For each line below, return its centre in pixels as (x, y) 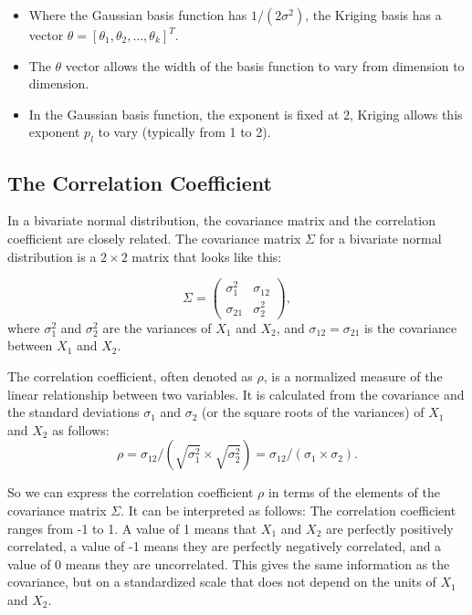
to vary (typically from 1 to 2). (184, 132)
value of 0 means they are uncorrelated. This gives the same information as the (229, 563)
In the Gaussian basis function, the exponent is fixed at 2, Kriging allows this (246, 114)
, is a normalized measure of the (353, 375)
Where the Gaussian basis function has (138, 15)
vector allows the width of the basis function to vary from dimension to (265, 65)
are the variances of (157, 327)
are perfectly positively (389, 528)
